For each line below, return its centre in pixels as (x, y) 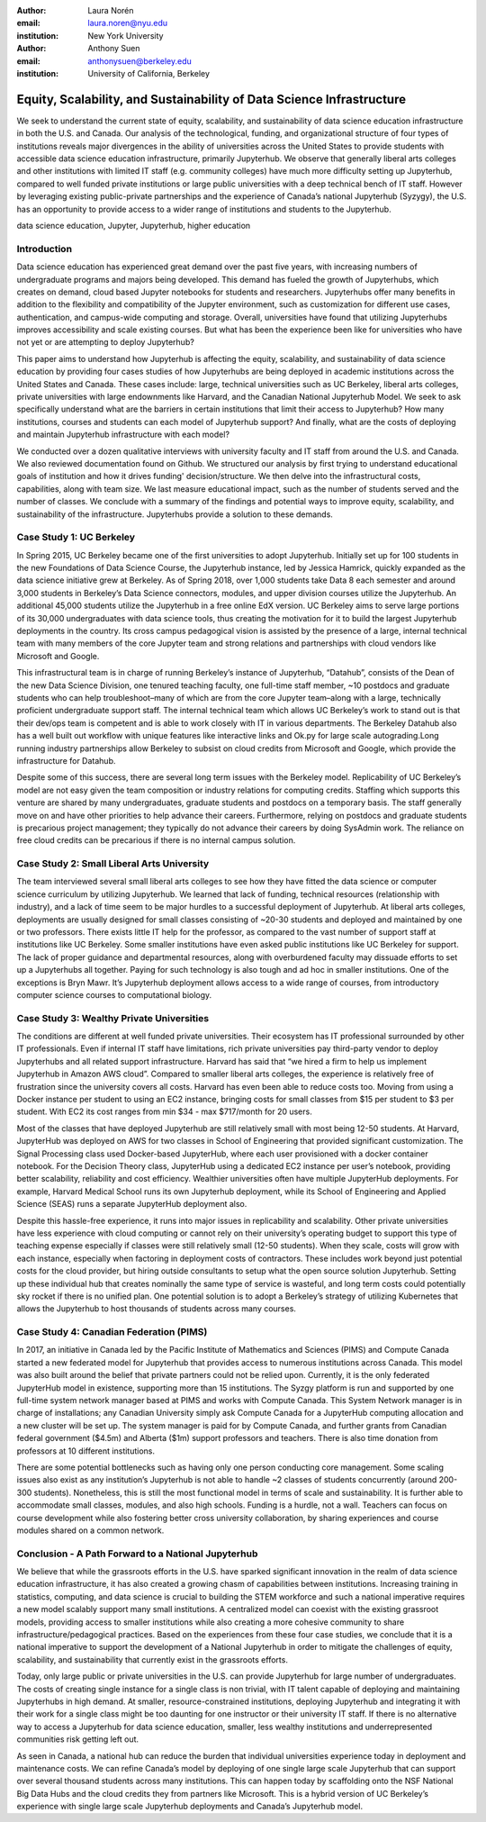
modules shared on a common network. (90, 1530)
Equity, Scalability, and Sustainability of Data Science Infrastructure (211, 99)
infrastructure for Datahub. (66, 760)
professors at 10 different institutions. (86, 1451)
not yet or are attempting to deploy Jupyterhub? (106, 342)
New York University (126, 35)
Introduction (44, 249)
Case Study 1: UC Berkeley (76, 538)
